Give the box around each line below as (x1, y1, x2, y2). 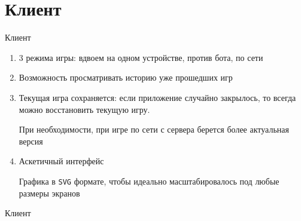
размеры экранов (19, 186, 80, 199)
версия (19, 134, 43, 147)
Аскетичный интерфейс (19, 155, 104, 167)
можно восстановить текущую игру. (19, 103, 150, 115)
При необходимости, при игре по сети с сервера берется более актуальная (19, 123, 289, 136)
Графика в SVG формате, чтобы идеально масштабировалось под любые (19, 174, 279, 187)
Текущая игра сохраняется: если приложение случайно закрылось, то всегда (19, 91, 296, 103)
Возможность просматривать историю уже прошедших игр (19, 71, 233, 84)
